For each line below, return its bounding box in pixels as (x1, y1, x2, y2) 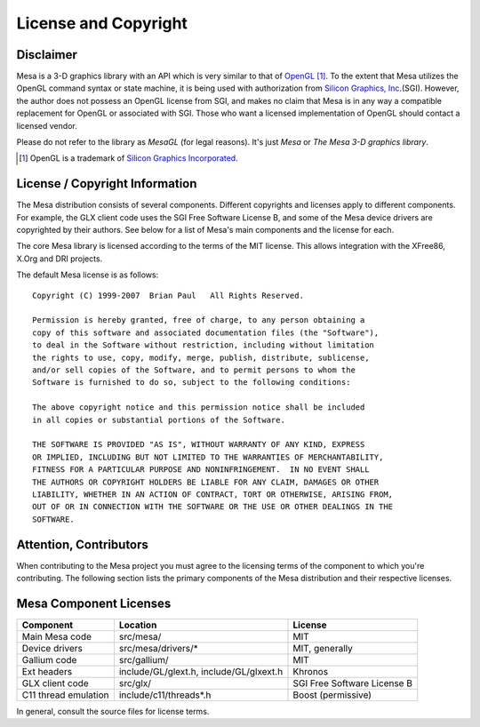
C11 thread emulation (21, 689, 109, 701)
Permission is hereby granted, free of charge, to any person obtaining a (32, 316, 365, 325)
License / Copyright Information (16, 176, 197, 191)
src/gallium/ (118, 653, 169, 666)
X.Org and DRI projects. (16, 253, 103, 264)
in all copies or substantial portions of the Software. (32, 414, 286, 425)
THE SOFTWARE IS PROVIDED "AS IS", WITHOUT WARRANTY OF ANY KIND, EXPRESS (32, 440, 365, 450)
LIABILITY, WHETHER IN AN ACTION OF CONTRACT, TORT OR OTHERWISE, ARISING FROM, (32, 489, 394, 499)
